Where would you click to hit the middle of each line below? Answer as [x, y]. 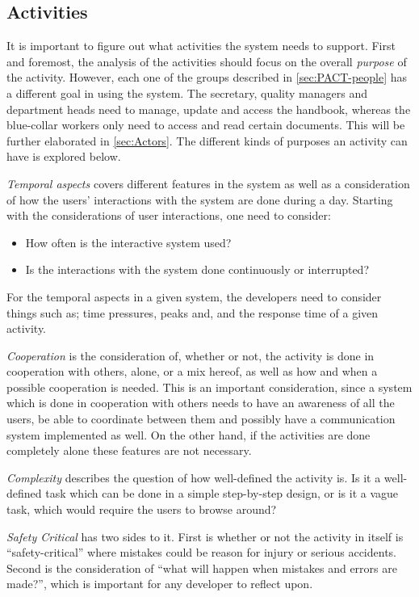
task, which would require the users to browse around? [142, 509]
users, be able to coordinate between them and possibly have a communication [201, 419]
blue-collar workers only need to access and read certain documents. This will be [206, 125]
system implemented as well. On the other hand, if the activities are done [189, 434]
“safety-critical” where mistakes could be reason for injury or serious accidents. [201, 552]
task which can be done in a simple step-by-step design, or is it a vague [222, 493]
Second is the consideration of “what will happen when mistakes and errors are [202, 568]
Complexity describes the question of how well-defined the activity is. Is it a [194, 477]
